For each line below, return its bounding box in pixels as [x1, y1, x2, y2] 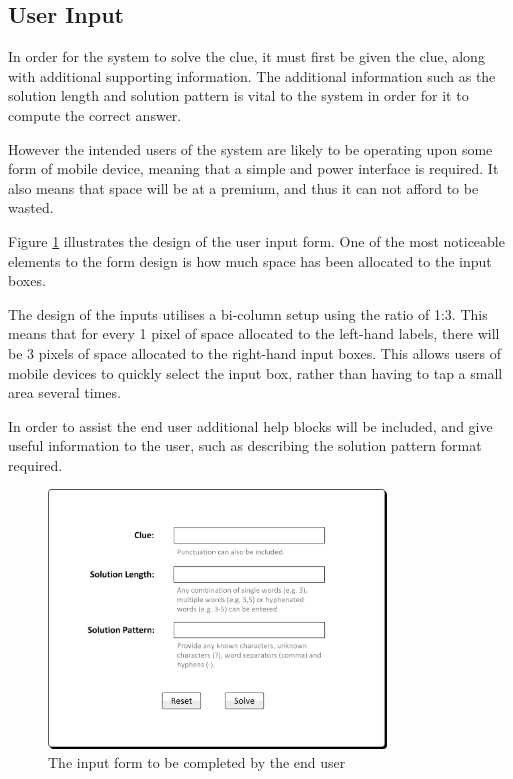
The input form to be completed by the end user [48, 752, 346, 773]
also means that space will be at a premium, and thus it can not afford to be [8, 177, 479, 198]
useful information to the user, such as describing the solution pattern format [8, 435, 482, 456]
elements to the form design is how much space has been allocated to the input [8, 250, 492, 271]
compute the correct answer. [8, 104, 182, 125]
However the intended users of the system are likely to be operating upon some [8, 138, 493, 159]
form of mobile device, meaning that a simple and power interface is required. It [8, 158, 499, 179]
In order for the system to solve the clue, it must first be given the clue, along [8, 46, 485, 67]
